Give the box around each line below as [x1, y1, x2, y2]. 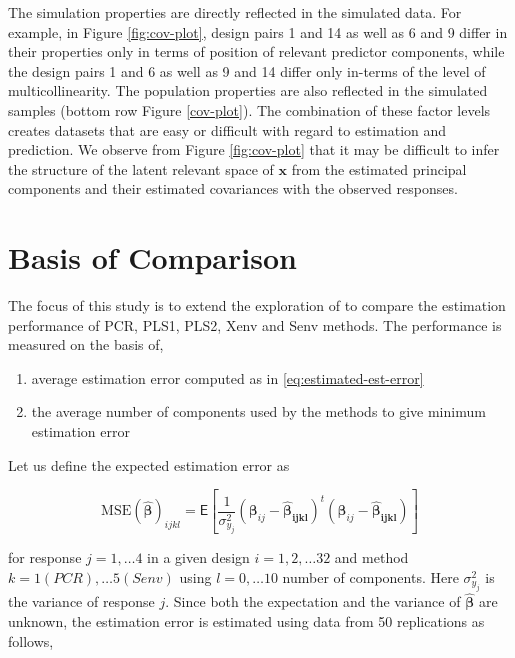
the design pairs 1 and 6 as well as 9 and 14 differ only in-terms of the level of [8, 60, 486, 81]
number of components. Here [282, 566, 459, 587]
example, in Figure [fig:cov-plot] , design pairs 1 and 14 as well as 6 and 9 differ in [8, 21, 508, 42]
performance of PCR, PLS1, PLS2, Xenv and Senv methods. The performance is [8, 314, 502, 335]
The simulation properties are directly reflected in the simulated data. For [8, 2, 462, 22]
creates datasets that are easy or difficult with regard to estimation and [8, 119, 447, 140]
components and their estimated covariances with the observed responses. [8, 178, 458, 199]
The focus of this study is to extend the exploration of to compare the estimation [8, 295, 506, 316]
